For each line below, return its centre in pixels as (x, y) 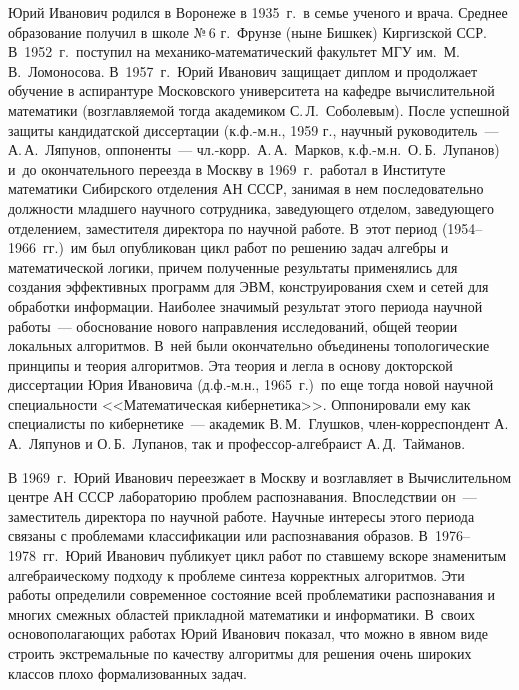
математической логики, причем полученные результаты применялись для (233, 266)
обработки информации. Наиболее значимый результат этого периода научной (245, 305)
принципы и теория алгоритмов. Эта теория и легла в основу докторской (230, 364)
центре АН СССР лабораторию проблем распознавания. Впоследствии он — (242, 496)
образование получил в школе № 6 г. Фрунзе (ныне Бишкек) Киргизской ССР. (247, 31)
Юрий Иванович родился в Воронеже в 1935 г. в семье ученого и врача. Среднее (258, 12)
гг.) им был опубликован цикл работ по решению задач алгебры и (245, 247)
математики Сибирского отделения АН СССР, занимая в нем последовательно (246, 188)
